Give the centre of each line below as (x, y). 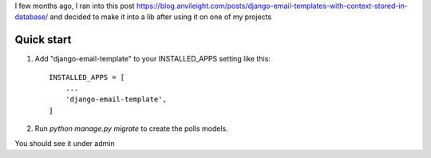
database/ (32, 17)
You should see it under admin (65, 143)
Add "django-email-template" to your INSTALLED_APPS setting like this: (153, 59)
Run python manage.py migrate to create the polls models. (131, 128)
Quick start (43, 40)
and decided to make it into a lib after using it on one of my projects (161, 17)
